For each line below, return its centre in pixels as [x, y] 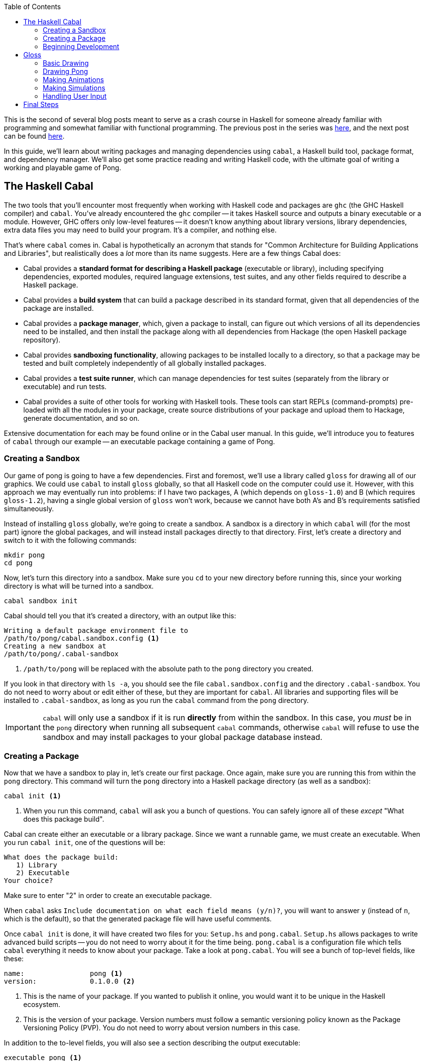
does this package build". [64, 819]
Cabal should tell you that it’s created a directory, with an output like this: [120, 615]
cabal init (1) [33, 796]
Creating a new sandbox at [55, 646]
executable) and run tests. [65, 386]
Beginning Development [81, 46]
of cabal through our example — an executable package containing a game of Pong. [140, 441]
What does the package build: [61, 857]
